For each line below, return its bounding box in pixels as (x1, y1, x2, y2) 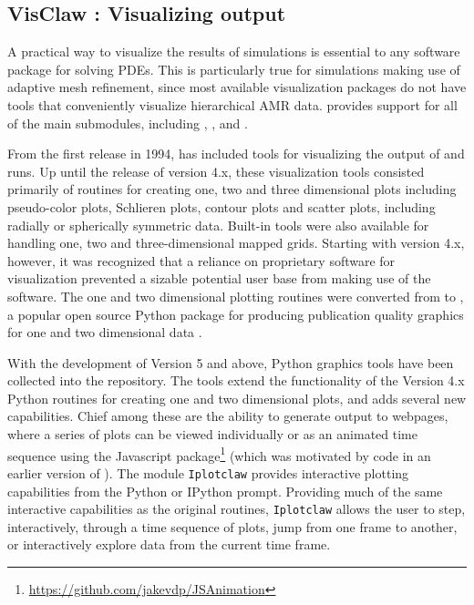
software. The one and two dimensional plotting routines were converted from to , (7, 286, 464, 305)
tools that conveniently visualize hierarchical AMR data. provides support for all (7, 95, 458, 114)
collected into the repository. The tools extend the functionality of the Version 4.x (7, 371, 465, 390)
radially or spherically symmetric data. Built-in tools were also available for (7, 215, 429, 234)
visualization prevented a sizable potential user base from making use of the (7, 269, 431, 288)
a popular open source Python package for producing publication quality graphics (7, 304, 464, 323)
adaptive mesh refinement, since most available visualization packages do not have (7, 77, 467, 97)
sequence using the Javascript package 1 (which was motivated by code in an (7, 443, 431, 465)
